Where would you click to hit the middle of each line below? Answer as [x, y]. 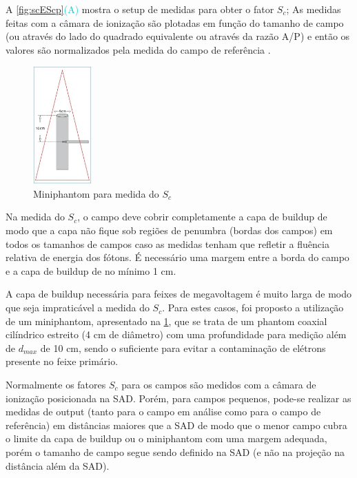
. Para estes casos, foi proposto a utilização [253, 308]
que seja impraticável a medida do [78, 308]
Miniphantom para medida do [96, 193]
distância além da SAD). [58, 465]
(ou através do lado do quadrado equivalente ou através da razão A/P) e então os [178, 36]
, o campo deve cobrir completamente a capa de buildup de [202, 217]
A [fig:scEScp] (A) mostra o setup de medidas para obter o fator [140, 9]
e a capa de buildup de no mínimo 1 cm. [91, 270]
